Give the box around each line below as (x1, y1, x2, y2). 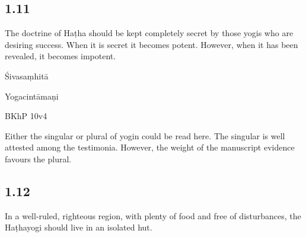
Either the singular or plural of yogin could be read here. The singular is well (5, 129, 285, 142)
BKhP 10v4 (5, 110, 47, 122)
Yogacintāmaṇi (5, 89, 59, 102)
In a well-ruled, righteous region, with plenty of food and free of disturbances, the (5, 209, 301, 222)
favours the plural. (5, 152, 72, 165)
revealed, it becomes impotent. (5, 50, 116, 62)
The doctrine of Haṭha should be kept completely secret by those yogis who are (5, 27, 294, 39)
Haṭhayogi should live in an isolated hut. (5, 221, 152, 233)
